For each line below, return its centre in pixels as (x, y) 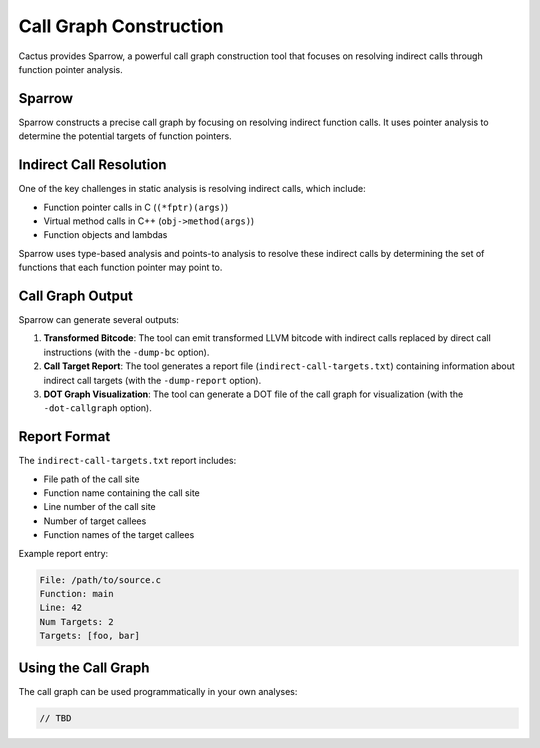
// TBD (55, 718)
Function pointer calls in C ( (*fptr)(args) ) (136, 207)
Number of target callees (95, 521)
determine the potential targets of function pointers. (125, 136)
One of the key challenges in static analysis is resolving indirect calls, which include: (192, 189)
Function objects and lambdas (105, 235)
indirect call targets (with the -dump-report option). (152, 380)
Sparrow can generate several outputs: (99, 319)
